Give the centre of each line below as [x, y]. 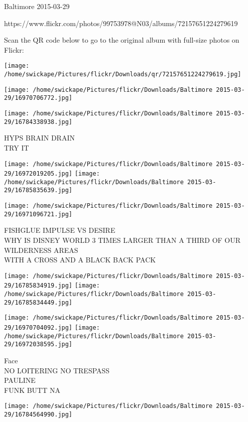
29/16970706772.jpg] [38, 98]
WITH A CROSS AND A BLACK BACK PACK [80, 260]
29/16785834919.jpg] [38, 286]
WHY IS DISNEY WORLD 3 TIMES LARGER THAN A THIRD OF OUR [122, 240]
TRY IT [17, 147]
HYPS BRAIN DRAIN [39, 138]
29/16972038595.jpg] [38, 344]
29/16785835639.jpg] [38, 190]
